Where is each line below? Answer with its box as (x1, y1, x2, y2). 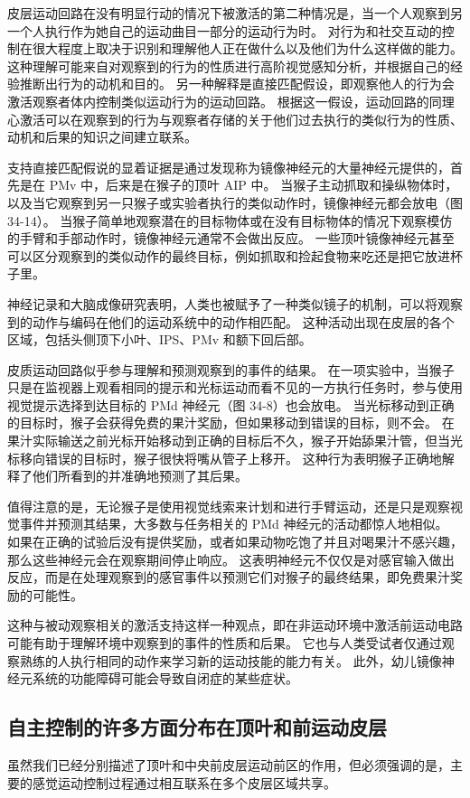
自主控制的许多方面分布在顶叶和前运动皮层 (7, 713, 387, 741)
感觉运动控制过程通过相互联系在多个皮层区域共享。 (32, 773, 336, 792)
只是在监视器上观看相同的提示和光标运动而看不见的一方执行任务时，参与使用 (7, 378, 463, 397)
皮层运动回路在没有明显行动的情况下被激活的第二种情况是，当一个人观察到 (7, 4, 450, 22)
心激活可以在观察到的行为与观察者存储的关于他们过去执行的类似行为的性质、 (7, 109, 463, 128)
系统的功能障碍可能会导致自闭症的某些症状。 (32, 669, 298, 688)
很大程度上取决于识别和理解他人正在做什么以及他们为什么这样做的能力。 (32, 39, 463, 58)
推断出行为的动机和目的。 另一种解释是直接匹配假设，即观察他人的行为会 (19, 74, 455, 93)
